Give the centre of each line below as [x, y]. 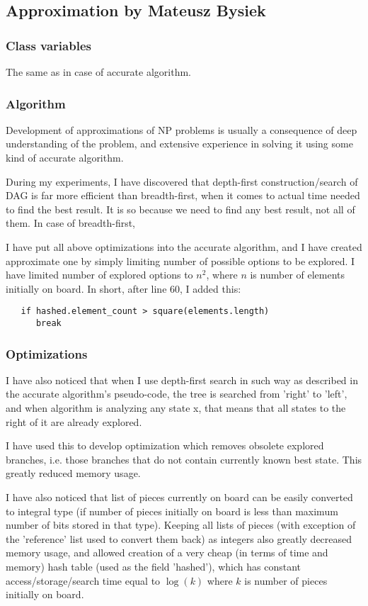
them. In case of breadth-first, [71, 223]
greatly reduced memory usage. [73, 473]
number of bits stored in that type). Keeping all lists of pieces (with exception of [181, 525]
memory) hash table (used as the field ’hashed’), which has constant [153, 566]
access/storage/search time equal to [83, 580]
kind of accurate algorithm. [65, 157]
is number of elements [298, 275]
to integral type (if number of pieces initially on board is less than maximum [172, 511]
